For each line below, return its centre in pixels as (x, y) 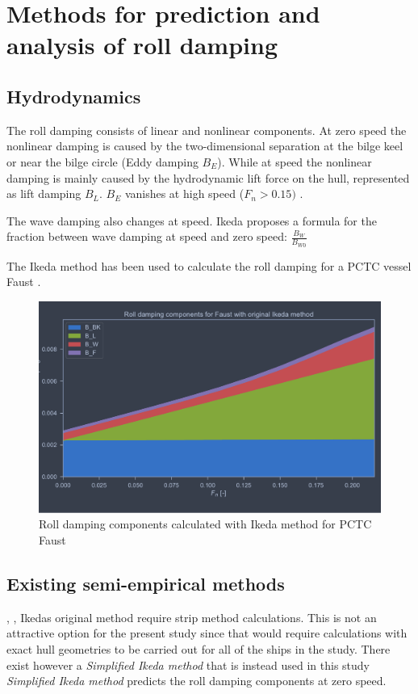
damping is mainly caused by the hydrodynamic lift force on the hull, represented (208, 177)
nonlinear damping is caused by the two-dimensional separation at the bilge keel (205, 146)
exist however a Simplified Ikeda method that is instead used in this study (188, 665)
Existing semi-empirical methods (146, 584)
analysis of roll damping (142, 45)
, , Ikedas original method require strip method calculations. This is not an (192, 617)
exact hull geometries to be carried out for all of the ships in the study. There (199, 649)
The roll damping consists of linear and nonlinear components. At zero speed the (207, 130)
